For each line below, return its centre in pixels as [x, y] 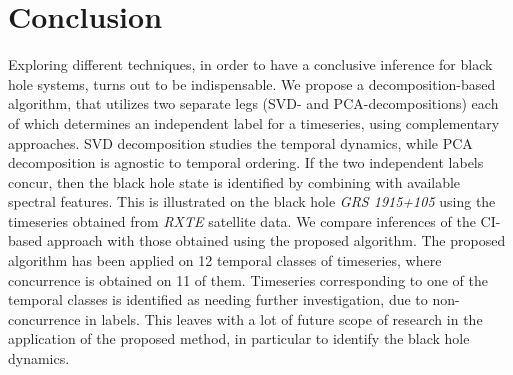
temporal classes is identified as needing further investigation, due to [218, 299]
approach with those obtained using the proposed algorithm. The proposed [276, 240]
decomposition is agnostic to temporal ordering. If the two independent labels [246, 162]
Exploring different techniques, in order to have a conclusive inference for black [250, 64]
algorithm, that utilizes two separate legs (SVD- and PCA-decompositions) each [253, 103]
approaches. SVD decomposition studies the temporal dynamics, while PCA [240, 142]
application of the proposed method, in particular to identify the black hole [239, 338]
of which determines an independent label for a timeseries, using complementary [254, 122]
